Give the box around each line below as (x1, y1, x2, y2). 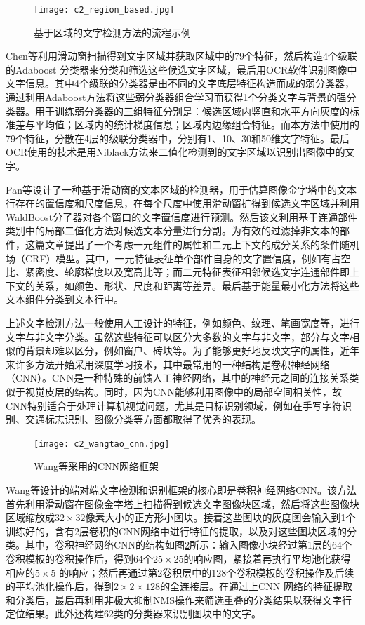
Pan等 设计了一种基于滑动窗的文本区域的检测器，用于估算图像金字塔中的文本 (6, 182, 357, 196)
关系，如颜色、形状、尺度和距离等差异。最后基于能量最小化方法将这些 (34, 278, 359, 293)
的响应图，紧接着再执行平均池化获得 (183, 551, 351, 565)
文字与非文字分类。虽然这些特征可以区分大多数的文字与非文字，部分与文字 (6, 329, 350, 344)
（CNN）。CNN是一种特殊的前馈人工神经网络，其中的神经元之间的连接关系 (6, 370, 350, 385)
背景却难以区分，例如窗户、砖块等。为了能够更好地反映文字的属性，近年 (25, 343, 359, 358)
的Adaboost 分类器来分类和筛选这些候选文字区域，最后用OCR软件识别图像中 (6, 62, 357, 76)
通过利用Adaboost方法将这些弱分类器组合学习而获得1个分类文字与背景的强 (6, 90, 347, 105)
